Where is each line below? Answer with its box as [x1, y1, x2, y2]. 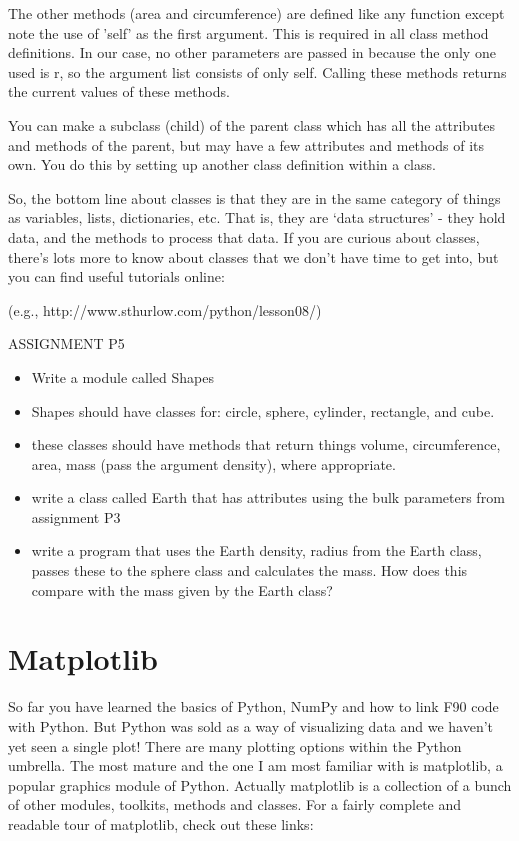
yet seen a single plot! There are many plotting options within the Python [8, 735, 462, 756]
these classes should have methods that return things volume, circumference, [31, 434, 501, 455]
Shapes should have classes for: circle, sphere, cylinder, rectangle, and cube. [31, 400, 495, 421]
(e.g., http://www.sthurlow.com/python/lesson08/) [8, 299, 322, 320]
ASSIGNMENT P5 [8, 333, 125, 354]
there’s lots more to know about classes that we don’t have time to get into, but [8, 246, 499, 267]
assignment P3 [31, 506, 121, 527]
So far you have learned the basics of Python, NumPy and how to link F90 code [8, 696, 499, 717]
